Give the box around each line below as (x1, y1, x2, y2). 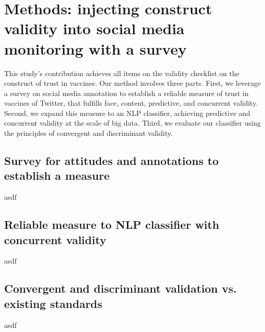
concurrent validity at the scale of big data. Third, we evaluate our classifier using (4, 117, 261, 128)
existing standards (4, 295, 102, 311)
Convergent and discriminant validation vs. (4, 280, 237, 296)
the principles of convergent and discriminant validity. (4, 128, 173, 138)
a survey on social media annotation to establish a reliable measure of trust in (4, 87, 249, 98)
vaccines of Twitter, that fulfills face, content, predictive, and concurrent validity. (4, 98, 258, 108)
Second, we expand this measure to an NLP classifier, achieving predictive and (4, 107, 251, 118)
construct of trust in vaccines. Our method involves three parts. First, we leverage (4, 78, 261, 88)
